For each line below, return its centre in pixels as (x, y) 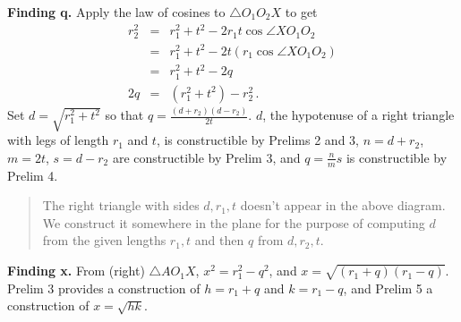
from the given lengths (104, 240)
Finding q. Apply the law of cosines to (116, 12)
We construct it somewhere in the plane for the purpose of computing (234, 222)
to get (301, 12)
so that (124, 114)
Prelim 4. (33, 175)
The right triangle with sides (121, 205)
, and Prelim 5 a (388, 288)
